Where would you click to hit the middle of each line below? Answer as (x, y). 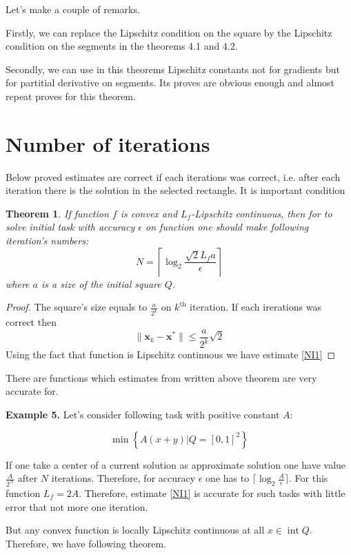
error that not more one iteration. (77, 506)
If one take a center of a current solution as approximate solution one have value (176, 464)
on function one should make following (227, 227)
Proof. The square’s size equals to (77, 307)
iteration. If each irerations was (255, 307)
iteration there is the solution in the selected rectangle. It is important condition (175, 190)
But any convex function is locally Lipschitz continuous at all (135, 530)
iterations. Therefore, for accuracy (123, 478)
